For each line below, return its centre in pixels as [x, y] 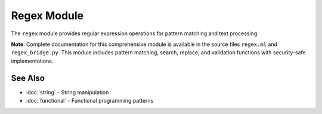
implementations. [32, 61]
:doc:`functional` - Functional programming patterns [90, 101]
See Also [28, 78]
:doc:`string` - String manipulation [67, 92]
